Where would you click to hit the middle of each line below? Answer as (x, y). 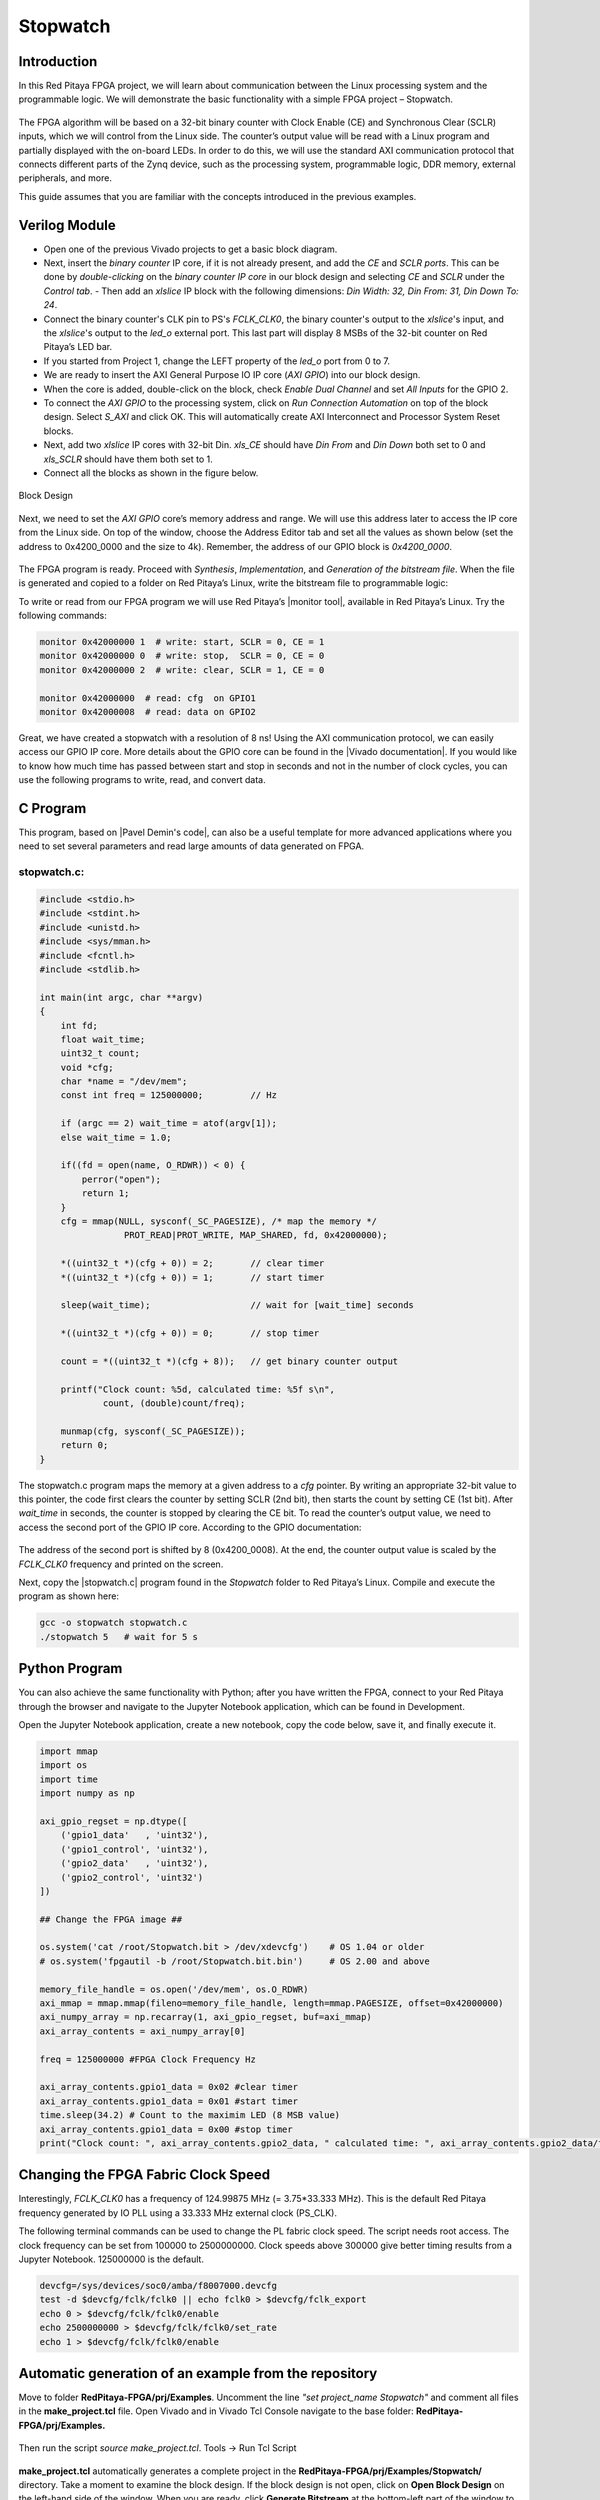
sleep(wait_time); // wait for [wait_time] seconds (237, 1305)
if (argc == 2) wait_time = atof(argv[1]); (168, 1123)
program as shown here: (69, 1596)
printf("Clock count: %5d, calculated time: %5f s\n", (197, 1389)
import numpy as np (87, 1793)
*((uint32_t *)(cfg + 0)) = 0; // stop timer (190, 1333)
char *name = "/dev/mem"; (124, 1081)
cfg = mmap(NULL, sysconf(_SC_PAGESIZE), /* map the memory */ (219, 1221)
